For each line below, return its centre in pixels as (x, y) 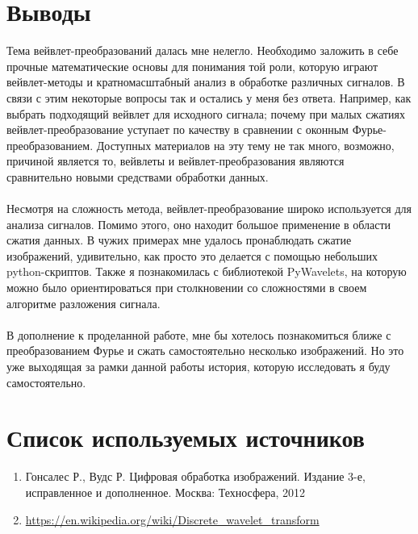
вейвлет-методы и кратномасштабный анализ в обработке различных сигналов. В (206, 82)
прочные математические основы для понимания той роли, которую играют (192, 66)
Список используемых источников (186, 438)
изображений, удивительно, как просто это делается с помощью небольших (192, 255)
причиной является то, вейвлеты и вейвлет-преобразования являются (176, 161)
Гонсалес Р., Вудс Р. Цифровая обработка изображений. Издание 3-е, (195, 476)
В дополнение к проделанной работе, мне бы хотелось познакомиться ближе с (199, 334)
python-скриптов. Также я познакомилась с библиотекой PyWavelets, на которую (207, 271)
